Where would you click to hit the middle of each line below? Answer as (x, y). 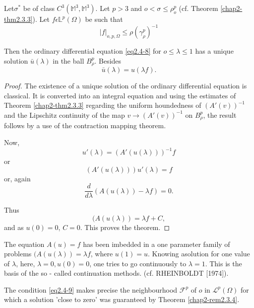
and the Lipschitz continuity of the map (64, 115)
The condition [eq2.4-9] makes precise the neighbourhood (91, 289)
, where (102, 254)
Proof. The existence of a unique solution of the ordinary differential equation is (126, 86)
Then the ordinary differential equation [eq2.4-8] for (83, 51)
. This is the (223, 263)
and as (14, 227)
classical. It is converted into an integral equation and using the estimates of (120, 95)
